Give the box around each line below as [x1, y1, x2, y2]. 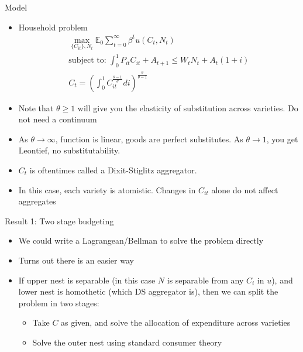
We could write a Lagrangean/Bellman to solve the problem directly [18, 234, 264, 247]
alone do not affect [211, 183, 278, 196]
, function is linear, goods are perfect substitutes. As [55, 132, 243, 145]
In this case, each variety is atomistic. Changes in [18, 183, 196, 196]
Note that [18, 101, 54, 114]
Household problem [18, 20, 88, 33]
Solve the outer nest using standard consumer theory [32, 336, 222, 348]
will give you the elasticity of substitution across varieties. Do [77, 101, 298, 114]
